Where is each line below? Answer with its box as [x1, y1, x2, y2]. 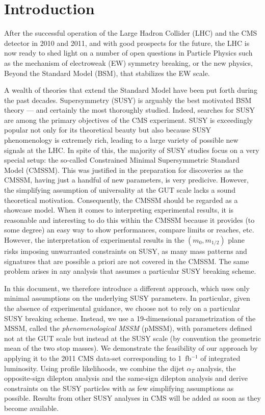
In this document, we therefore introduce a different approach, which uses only [4, 282, 250, 293]
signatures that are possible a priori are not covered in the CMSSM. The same [4, 255, 249, 266]
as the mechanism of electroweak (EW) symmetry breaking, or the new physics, [4, 57, 253, 68]
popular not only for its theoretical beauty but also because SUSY [4, 124, 211, 135]
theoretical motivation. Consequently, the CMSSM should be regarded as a [4, 194, 238, 205]
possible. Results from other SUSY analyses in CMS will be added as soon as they [4, 393, 261, 403]
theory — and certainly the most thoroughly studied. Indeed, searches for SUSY [4, 105, 255, 115]
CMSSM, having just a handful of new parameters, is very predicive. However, [4, 174, 249, 185]
